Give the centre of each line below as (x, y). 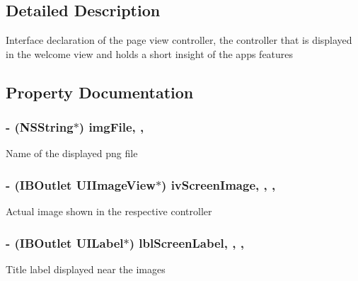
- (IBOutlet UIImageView (81, 184)
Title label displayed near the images (86, 269)
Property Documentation (100, 92)
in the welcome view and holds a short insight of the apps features (150, 53)
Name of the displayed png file (72, 153)
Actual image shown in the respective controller (109, 211)
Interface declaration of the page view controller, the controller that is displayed (179, 40)
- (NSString (40, 127)
